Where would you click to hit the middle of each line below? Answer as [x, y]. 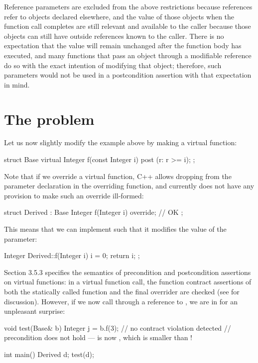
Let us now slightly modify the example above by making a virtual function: [121, 142]
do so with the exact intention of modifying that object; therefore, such [113, 65]
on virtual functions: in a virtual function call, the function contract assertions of [128, 282]
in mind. [17, 84]
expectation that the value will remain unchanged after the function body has [123, 45]
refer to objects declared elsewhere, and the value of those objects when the [119, 16]
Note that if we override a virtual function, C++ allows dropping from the [118, 176]
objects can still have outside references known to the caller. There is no [114, 36]
